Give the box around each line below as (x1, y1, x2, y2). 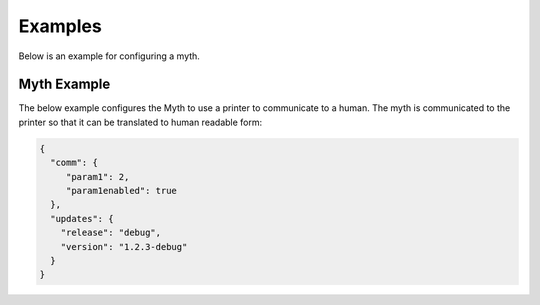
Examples (18, 15, 102, 37)
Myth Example (18, 76, 111, 93)
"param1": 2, (65, 171, 130, 182)
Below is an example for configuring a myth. (18, 50, 200, 62)
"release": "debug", (60, 227, 162, 239)
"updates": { (50, 213, 114, 224)
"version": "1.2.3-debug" (60, 241, 188, 252)
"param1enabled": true (65, 185, 177, 196)
